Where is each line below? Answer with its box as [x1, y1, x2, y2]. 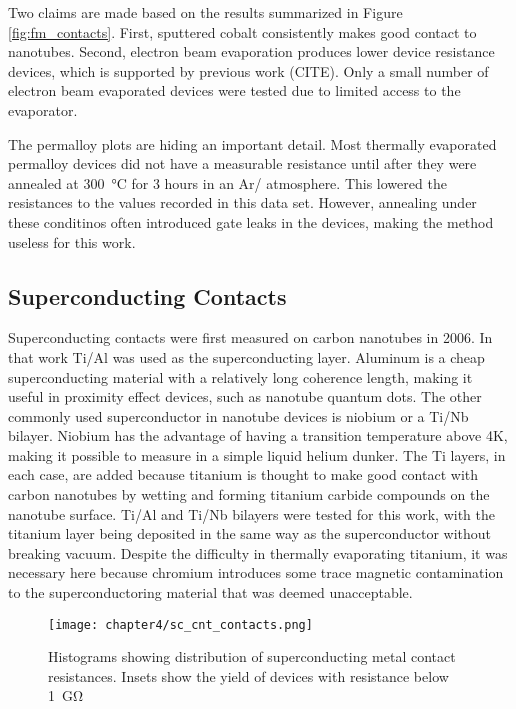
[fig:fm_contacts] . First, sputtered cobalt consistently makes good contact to [8, 21, 477, 42]
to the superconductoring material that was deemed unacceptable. [8, 582, 413, 603]
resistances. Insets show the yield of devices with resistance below [48, 665, 449, 686]
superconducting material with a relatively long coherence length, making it [8, 366, 473, 387]
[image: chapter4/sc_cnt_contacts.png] [48, 617, 313, 632]
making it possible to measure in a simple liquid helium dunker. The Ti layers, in [8, 444, 506, 465]
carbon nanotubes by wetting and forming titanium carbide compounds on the [8, 484, 490, 505]
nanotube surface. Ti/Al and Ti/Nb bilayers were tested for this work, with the [8, 503, 496, 524]
